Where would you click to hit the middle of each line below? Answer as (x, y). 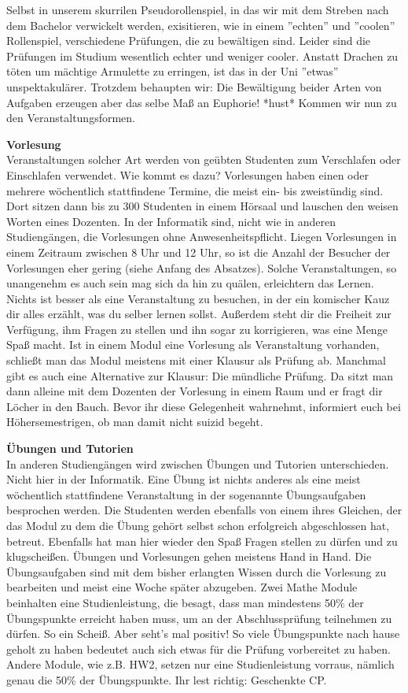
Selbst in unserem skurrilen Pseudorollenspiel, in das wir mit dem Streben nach (198, 9)
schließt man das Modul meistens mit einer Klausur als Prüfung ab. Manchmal (197, 360)
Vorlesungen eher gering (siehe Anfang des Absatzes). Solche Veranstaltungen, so (202, 267)
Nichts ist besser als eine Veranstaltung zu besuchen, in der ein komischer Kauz (198, 298)
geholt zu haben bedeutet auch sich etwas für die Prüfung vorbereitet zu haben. (198, 649)
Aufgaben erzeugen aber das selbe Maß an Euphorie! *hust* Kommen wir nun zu (202, 102)
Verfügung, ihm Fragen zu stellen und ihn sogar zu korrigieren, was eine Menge (197, 329)
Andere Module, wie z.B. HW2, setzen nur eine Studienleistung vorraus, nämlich (200, 664)
